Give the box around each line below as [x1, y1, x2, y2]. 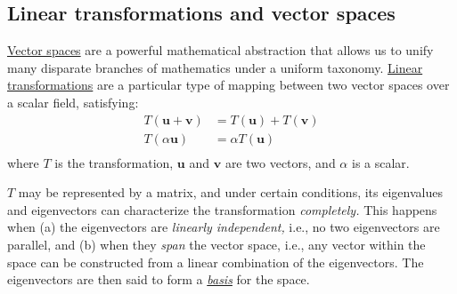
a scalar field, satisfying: [7, 92, 139, 111]
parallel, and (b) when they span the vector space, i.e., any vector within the [7, 235, 426, 254]
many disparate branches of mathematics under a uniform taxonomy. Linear [7, 58, 423, 76]
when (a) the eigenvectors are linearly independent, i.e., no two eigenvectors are [7, 218, 440, 236]
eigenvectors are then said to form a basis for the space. [7, 270, 310, 289]
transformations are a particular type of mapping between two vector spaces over [7, 75, 450, 94]
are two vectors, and [224, 153, 336, 171]
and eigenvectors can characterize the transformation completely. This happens [7, 200, 437, 219]
